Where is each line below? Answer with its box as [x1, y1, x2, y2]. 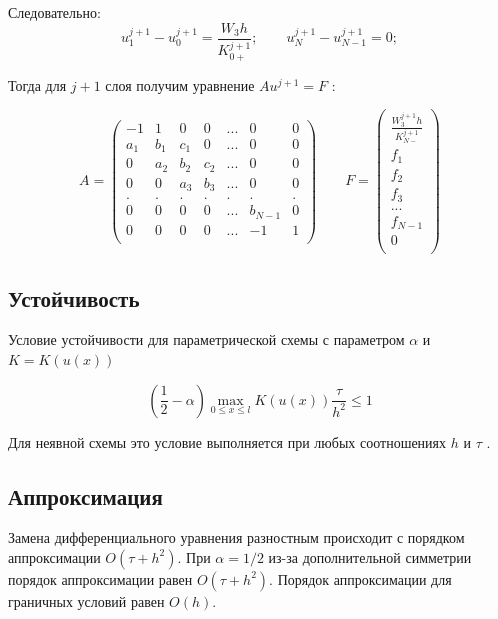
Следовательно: [8, 2, 101, 22]
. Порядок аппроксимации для [269, 568, 452, 589]
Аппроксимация [8, 480, 163, 511]
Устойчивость [8, 282, 140, 313]
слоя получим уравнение [105, 74, 255, 95]
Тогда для [8, 74, 67, 95]
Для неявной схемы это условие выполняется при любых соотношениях [8, 431, 447, 452]
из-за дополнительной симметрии [268, 546, 472, 567]
